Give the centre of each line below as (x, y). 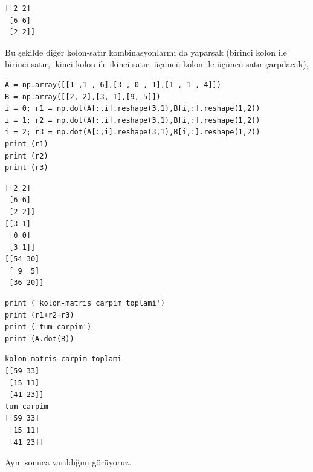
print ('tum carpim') (48, 327)
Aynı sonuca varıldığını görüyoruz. (68, 462)
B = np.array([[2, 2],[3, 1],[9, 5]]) (83, 97)
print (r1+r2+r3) (40, 315)
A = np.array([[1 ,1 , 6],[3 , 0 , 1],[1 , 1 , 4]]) (113, 84)
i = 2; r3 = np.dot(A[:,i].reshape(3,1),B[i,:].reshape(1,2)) (133, 132)
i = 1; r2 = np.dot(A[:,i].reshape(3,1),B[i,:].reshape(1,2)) (133, 120)
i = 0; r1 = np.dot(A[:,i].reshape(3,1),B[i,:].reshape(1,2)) (133, 109)
